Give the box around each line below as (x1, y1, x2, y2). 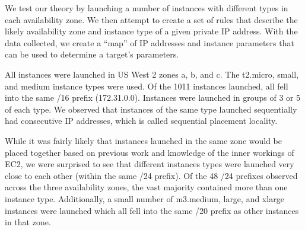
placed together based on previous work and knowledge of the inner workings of (5, 146, 294, 158)
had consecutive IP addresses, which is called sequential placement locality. (5, 114, 278, 127)
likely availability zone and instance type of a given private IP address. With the (5, 25, 298, 37)
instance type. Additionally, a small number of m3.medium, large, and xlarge (5, 192, 284, 205)
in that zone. (5, 216, 51, 228)
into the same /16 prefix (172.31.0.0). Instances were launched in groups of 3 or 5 (5, 91, 301, 104)
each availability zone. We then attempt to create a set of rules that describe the (5, 13, 298, 25)
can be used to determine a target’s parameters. (5, 48, 179, 60)
